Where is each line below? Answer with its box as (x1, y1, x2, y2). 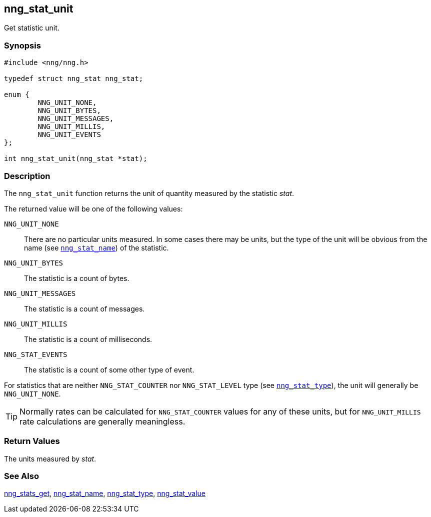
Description (4, 170, 50, 181)
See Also (4, 471, 39, 481)
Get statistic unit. (4, 23, 59, 32)
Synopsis (4, 40, 41, 50)
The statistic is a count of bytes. (24, 273, 129, 282)
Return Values (4, 436, 60, 446)
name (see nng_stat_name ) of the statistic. (24, 243, 169, 252)
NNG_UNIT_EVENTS (37, 130, 101, 139)
